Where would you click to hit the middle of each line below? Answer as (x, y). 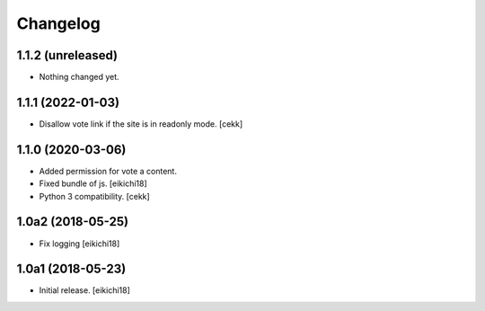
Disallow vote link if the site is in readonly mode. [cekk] (141, 124)
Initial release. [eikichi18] (84, 290)
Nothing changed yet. (79, 77)
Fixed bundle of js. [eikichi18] (93, 183)
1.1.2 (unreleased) (67, 55)
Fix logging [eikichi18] (79, 244)
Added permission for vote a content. (108, 171)
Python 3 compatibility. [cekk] (94, 196)
